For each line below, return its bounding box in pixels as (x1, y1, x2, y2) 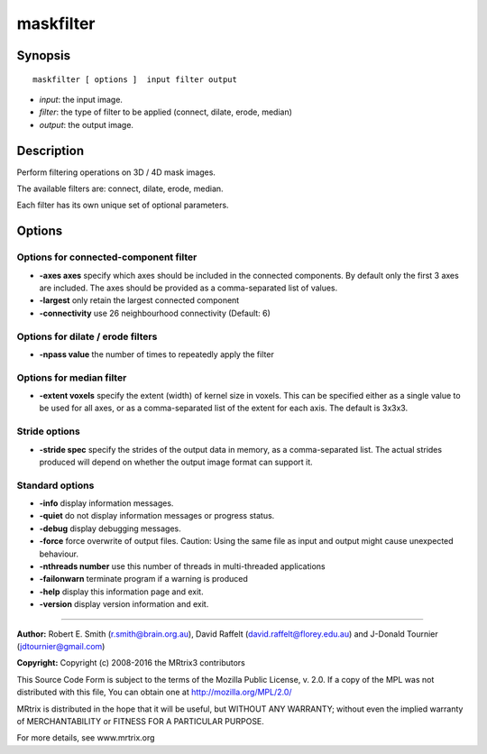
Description (16, 143, 85, 158)
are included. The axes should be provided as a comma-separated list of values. (39, 282, 338, 293)
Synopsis (16, 48, 71, 63)
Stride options (16, 425, 80, 437)
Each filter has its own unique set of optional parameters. (16, 199, 229, 211)
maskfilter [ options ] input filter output (32, 74, 238, 85)
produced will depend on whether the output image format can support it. (39, 456, 313, 467)
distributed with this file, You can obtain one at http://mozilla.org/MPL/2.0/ (16, 686, 292, 698)
